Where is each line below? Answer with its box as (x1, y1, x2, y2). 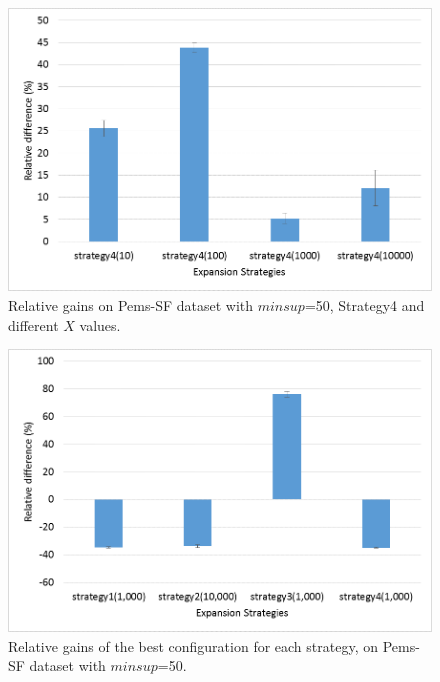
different (8, 314, 59, 335)
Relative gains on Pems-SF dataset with (8, 295, 254, 316)
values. (79, 314, 121, 335)
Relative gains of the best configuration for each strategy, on (8, 635, 378, 656)
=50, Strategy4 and (304, 295, 425, 316)
